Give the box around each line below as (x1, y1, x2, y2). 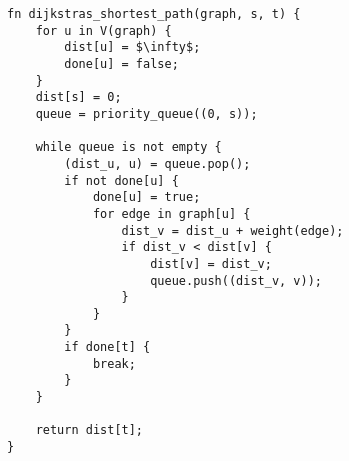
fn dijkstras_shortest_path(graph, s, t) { (7, 7, 301, 21)
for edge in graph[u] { (92, 206, 251, 221)
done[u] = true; (92, 190, 201, 205)
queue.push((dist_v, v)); (150, 273, 322, 288)
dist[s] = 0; (35, 90, 122, 105)
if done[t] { (64, 340, 151, 355)
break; (92, 356, 136, 371)
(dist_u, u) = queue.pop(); (64, 156, 251, 171)
